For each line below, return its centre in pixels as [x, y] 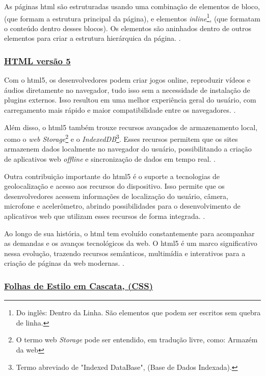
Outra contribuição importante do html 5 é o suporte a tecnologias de [112, 176]
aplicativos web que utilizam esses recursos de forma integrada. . [105, 216]
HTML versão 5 [37, 60]
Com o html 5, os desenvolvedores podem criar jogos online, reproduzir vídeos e [127, 80]
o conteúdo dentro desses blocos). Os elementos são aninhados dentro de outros [128, 28]
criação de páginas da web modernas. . [64, 263]
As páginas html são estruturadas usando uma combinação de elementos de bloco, [132, 6]
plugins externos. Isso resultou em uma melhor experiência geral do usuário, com [130, 100]
